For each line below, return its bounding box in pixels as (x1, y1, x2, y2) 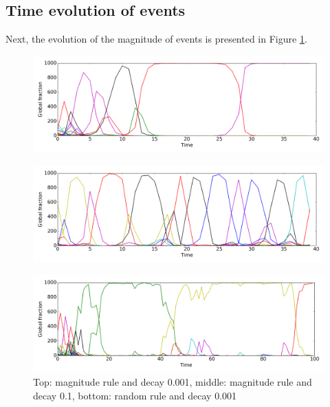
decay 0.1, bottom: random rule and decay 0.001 (33, 388, 237, 402)
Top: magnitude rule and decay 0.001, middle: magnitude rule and (33, 375, 312, 389)
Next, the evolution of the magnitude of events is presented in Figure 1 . (5, 32, 307, 46)
